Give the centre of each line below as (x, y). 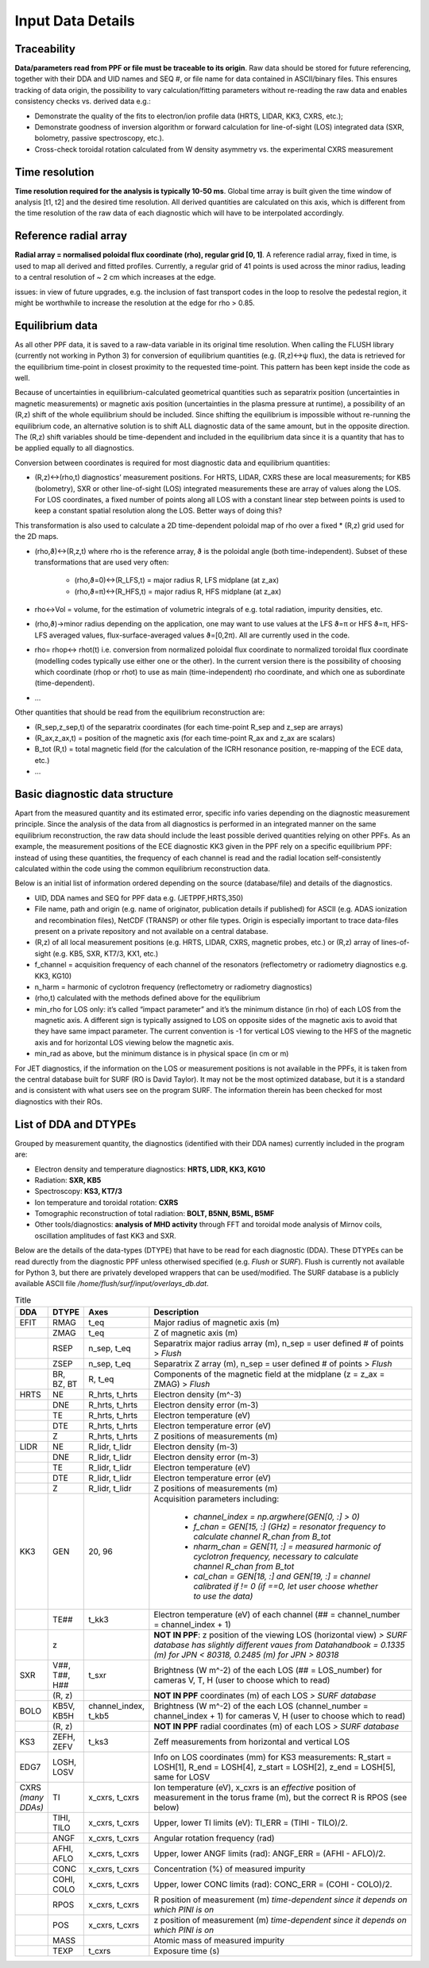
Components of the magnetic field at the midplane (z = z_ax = (269, 1374)
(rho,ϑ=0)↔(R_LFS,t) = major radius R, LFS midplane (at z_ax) (177, 580)
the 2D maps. (37, 537)
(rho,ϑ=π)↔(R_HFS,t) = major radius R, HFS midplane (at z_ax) (178, 591)
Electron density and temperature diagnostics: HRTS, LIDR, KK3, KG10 (150, 1169)
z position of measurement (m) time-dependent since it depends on (280, 1920)
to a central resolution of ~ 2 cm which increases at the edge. (115, 277)
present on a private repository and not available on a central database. (151, 931)
